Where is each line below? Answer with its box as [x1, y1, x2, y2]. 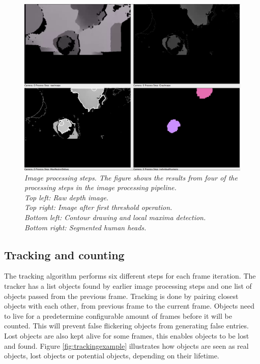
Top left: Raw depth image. [24, 192, 109, 202]
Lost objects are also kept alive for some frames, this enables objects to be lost [4, 330, 249, 341]
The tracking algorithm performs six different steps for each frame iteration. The [4, 270, 256, 281]
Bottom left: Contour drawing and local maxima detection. [24, 212, 206, 223]
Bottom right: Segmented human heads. [24, 222, 147, 232]
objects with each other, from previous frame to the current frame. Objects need [4, 300, 255, 311]
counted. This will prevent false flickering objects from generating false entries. [4, 320, 249, 331]
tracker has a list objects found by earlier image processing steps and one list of [4, 281, 252, 291]
